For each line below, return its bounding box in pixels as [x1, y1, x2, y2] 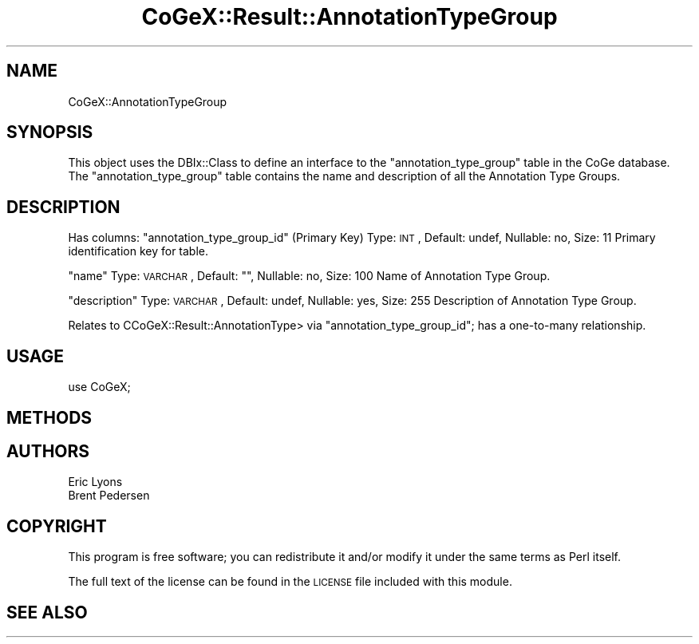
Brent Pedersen [68, 488, 150, 503]
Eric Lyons [68, 475, 123, 489]
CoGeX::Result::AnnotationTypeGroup [141, 3, 558, 30]
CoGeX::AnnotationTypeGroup [68, 94, 227, 109]
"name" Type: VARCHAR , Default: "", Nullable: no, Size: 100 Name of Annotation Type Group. [68, 269, 551, 283]
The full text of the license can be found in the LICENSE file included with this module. [68, 575, 512, 589]
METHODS [6, 407, 93, 428]
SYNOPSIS [6, 122, 93, 143]
